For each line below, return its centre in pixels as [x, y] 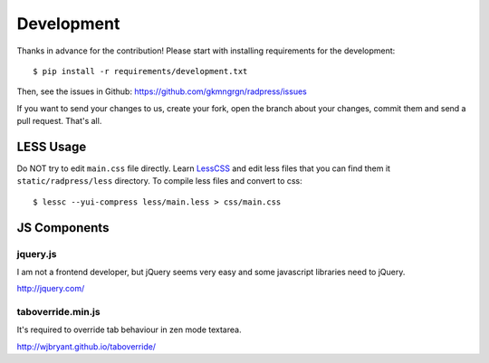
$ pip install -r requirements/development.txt [140, 71]
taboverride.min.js [58, 312]
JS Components [63, 228]
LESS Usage [52, 146]
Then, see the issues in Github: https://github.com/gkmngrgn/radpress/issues [162, 91]
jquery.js [37, 253]
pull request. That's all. [59, 121]
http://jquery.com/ [51, 289]
